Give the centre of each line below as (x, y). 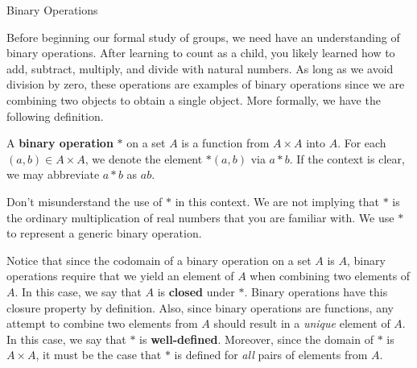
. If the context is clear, (347, 158)
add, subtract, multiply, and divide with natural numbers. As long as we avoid (200, 68)
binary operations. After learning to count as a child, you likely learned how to (201, 53)
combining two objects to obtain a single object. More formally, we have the (194, 99)
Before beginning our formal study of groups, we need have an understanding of (203, 37)
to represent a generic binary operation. (104, 233)
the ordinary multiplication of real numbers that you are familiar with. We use (200, 217)
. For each (362, 143)
